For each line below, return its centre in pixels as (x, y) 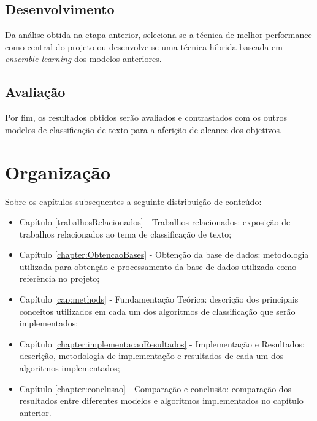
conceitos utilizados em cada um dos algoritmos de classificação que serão (157, 311)
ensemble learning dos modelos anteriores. (83, 59)
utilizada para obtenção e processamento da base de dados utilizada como (158, 266)
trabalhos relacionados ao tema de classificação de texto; (125, 234)
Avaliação (35, 92)
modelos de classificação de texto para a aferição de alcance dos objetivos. (143, 129)
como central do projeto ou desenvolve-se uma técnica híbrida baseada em (144, 46)
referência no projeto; (59, 278)
